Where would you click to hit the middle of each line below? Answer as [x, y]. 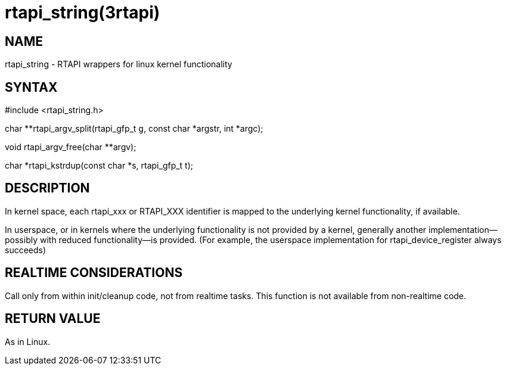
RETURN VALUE [53, 319]
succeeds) [26, 250]
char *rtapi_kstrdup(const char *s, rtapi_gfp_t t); [99, 166]
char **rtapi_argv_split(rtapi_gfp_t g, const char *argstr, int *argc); [134, 129]
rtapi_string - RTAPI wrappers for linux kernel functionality [119, 64]
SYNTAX [31, 87]
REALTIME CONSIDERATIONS [94, 273]
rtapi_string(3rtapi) [83, 13]
